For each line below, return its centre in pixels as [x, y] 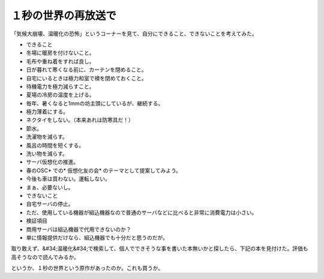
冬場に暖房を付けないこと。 [60, 53]
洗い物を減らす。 [47, 154]
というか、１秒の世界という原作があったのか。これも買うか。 [87, 268]
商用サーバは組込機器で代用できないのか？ [79, 229]
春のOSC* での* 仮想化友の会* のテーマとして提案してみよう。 [104, 170]
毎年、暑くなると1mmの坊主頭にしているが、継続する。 [95, 103]
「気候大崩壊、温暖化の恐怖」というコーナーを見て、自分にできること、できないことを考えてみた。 [134, 34]
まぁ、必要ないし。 [50, 187]
